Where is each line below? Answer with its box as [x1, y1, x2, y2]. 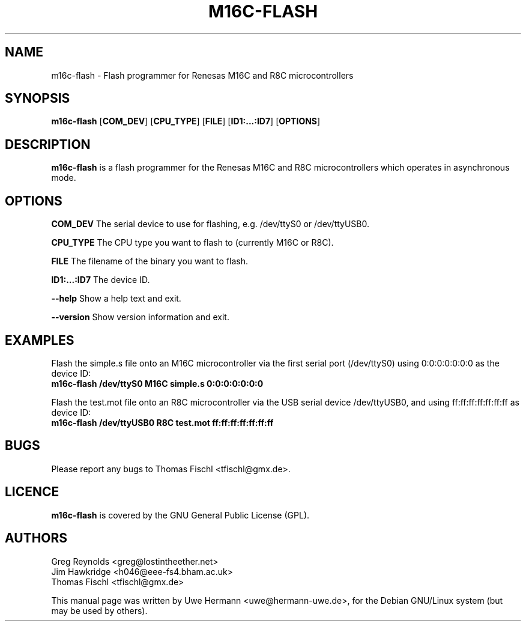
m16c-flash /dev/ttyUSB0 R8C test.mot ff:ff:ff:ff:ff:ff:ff [51, 417, 274, 428]
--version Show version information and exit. [51, 312, 229, 323]
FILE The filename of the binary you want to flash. [51, 256, 249, 267]
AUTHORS [5, 530, 68, 546]
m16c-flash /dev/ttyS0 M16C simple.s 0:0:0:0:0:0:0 [51, 378, 264, 389]
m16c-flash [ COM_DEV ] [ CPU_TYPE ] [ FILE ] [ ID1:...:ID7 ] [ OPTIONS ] [51, 116, 321, 127]
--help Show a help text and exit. [51, 293, 181, 304]
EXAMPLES [5, 332, 74, 348]
